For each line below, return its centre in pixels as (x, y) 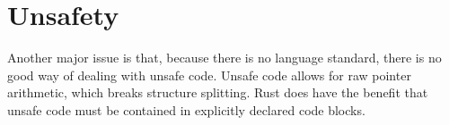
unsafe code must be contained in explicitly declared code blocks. (186, 109)
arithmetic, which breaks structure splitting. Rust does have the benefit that (218, 92)
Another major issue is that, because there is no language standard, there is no (224, 58)
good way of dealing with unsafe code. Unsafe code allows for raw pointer (209, 75)
